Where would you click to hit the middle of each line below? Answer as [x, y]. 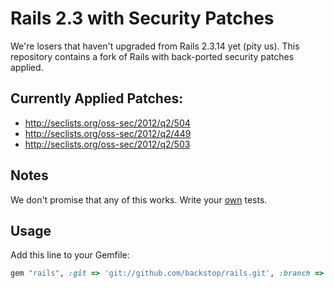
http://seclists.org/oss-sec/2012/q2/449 [108, 133]
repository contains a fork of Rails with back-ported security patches [152, 56]
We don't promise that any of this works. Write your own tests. [139, 199]
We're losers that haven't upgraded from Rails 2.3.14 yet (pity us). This [155, 46]
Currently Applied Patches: [97, 98]
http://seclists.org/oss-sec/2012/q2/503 [107, 144]
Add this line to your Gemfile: [70, 255]
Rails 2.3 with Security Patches [142, 18]
